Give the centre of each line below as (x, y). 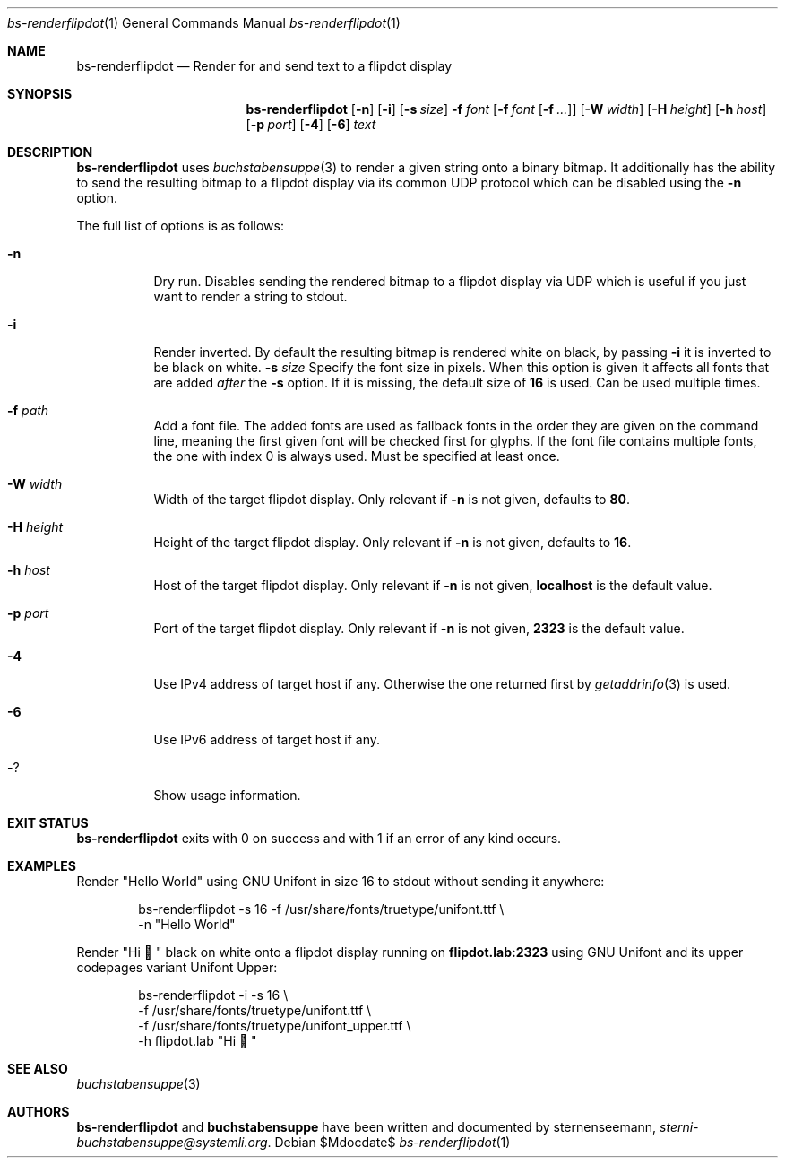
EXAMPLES (42, 866)
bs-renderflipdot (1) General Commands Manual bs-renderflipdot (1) (204, 23)
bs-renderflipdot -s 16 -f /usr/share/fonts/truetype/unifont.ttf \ (321, 909)
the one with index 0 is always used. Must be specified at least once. (357, 456)
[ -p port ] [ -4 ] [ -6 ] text (311, 124)
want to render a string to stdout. (250, 296)
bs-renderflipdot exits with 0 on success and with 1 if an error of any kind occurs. (319, 838)
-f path (28, 410)
